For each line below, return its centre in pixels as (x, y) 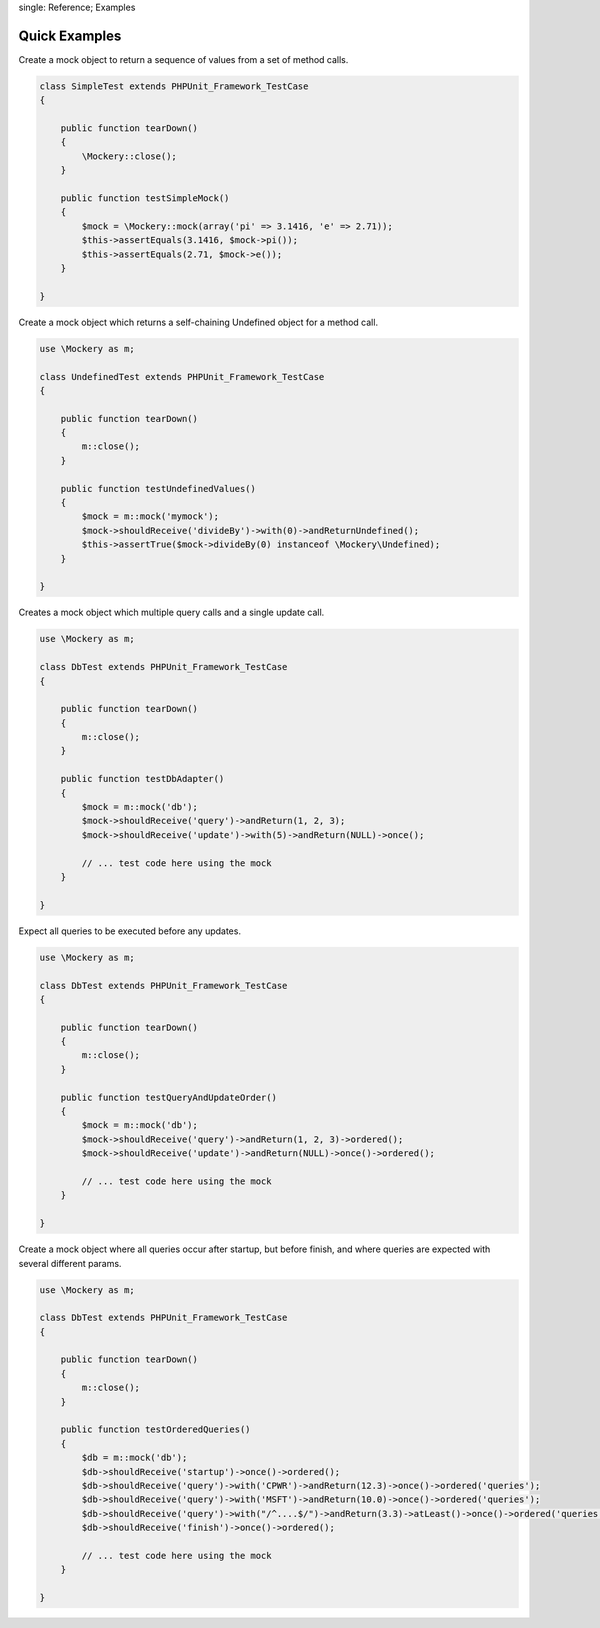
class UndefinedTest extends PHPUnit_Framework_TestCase (182, 376)
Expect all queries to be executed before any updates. (130, 931)
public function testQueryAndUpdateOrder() (168, 1097)
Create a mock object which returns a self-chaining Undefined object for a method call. (198, 322)
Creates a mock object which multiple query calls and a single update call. (171, 612)
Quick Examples (70, 35)
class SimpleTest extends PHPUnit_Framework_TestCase (174, 86)
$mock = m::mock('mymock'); (150, 516)
